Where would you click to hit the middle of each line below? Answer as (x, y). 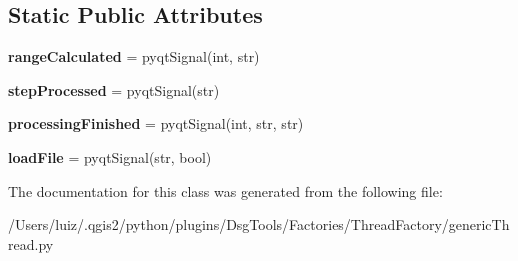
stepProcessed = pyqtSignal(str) (114, 89)
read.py (31, 243)
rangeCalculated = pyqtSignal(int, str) (134, 56)
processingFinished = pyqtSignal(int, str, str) (156, 123)
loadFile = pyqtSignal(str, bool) (110, 156)
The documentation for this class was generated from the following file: (225, 190)
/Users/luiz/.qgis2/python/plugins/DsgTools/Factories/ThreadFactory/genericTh (259, 224)
